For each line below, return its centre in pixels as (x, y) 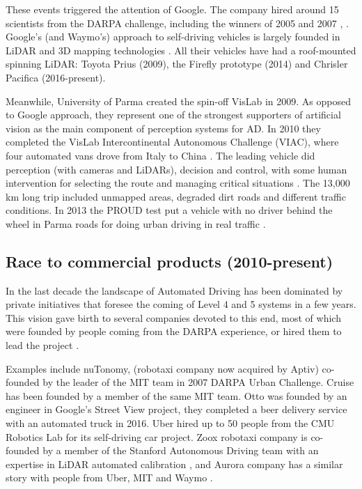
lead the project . (42, 345)
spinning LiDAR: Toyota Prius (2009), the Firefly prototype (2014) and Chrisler (177, 64)
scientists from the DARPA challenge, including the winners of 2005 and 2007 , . (177, 23)
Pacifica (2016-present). (56, 77)
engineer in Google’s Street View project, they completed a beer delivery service (176, 409)
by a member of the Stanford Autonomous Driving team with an (181, 450)
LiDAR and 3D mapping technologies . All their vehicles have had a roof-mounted (181, 50)
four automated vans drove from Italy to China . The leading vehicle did (160, 155)
